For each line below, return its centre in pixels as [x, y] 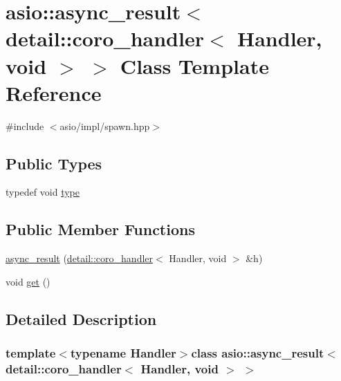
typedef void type [43, 192]
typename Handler [123, 353]
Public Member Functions [100, 229]
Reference [54, 92]
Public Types [54, 163]
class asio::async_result [258, 353]
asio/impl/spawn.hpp [105, 126]
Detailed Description [81, 318]
